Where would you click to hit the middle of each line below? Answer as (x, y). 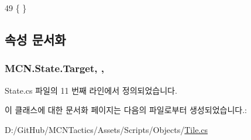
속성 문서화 (35, 39)
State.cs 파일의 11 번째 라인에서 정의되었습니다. (91, 90)
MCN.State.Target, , (54, 68)
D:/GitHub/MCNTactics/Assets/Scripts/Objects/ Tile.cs (106, 129)
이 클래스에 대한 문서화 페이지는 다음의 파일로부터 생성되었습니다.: (126, 110)
